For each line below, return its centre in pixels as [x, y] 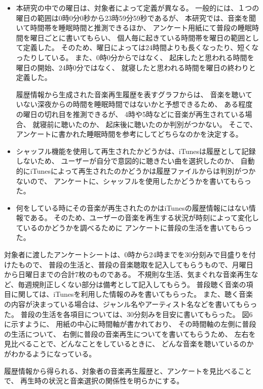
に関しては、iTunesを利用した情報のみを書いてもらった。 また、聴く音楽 [132, 294]
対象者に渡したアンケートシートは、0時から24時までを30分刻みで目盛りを [126, 255]
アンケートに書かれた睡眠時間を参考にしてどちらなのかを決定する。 [129, 134]
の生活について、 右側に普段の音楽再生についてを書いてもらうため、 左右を [130, 334]
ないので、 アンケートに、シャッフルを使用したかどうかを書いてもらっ [134, 181]
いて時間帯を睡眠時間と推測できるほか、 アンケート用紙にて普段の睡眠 [134, 28]
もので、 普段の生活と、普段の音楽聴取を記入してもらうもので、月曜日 [136, 264]
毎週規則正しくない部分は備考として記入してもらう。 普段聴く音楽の [132, 284]
